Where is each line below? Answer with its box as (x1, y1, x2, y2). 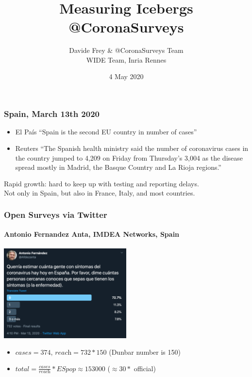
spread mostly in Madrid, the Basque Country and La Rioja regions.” (15, 162, 221, 172)
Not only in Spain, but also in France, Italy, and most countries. (4, 188, 195, 198)
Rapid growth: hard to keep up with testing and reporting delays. (4, 178, 199, 188)
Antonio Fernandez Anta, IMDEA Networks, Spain (4, 229, 180, 239)
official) (134, 363, 156, 373)
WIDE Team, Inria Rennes (86, 54, 167, 65)
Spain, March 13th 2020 (4, 108, 100, 120)
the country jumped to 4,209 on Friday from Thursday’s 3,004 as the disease (15, 152, 243, 163)
